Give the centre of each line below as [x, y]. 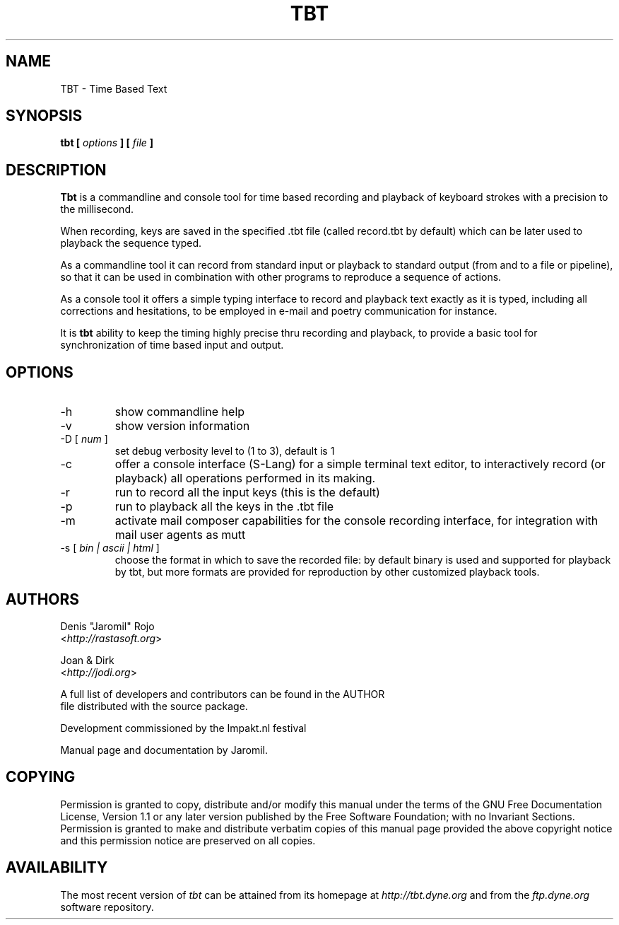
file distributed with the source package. [154, 706]
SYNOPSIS [44, 116]
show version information [182, 426]
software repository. [107, 907]
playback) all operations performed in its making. [245, 478]
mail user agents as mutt [180, 535]
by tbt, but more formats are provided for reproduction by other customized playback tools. [327, 572]
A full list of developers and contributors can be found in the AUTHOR [223, 694]
